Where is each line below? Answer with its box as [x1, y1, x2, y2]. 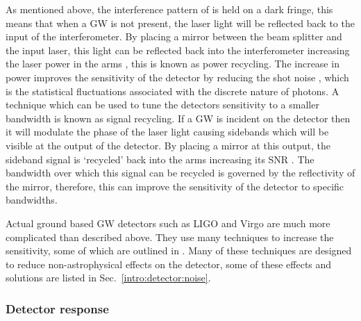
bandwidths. [6, 192, 58, 207]
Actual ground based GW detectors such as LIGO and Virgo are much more [6, 215, 330, 230]
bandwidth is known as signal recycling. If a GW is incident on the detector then [6, 110, 351, 125]
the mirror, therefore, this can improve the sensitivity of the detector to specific [6, 179, 344, 193]
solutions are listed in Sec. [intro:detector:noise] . [6, 270, 211, 285]
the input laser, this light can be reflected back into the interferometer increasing [6, 42, 350, 57]
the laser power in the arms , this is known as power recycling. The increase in [6, 56, 339, 71]
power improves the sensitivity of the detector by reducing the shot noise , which [6, 69, 349, 84]
